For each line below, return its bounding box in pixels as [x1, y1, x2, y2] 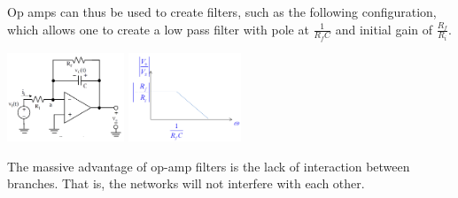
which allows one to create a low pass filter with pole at [7, 19, 309, 38]
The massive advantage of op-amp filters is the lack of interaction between [7, 156, 410, 175]
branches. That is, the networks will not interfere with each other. [7, 174, 365, 193]
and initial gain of [335, 19, 433, 38]
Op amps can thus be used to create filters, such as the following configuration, [7, 3, 437, 20]
